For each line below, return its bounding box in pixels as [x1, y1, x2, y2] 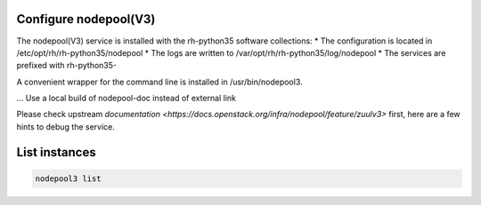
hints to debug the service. [16, 121, 116, 132]
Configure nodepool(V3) [16, 12, 156, 27]
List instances [16, 145, 97, 160]
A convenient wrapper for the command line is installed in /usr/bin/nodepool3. [16, 76, 303, 87]
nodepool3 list [35, 173, 102, 184]
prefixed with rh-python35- [16, 60, 118, 71]
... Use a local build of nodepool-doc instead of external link [16, 93, 236, 104]
